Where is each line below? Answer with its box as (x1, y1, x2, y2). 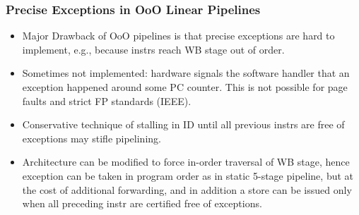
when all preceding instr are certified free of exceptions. (22, 196, 262, 211)
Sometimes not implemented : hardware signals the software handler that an (22, 66, 350, 80)
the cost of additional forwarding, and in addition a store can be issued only (22, 182, 352, 197)
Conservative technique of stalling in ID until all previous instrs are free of (22, 117, 345, 132)
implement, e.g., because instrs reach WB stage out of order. (22, 42, 285, 56)
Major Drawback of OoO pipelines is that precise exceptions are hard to (22, 28, 335, 43)
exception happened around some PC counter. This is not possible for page (22, 80, 348, 94)
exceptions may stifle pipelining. (22, 130, 161, 145)
